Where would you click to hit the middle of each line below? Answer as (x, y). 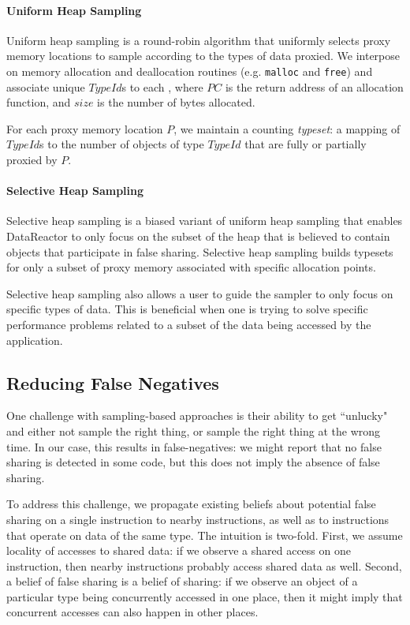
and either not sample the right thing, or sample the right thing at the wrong (194, 430)
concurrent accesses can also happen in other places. (132, 612)
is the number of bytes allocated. (176, 102)
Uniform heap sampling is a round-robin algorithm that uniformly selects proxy (199, 40)
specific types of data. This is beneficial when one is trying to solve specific (187, 309)
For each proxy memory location (85, 128)
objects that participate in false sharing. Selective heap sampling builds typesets (200, 251)
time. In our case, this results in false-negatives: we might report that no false (194, 446)
